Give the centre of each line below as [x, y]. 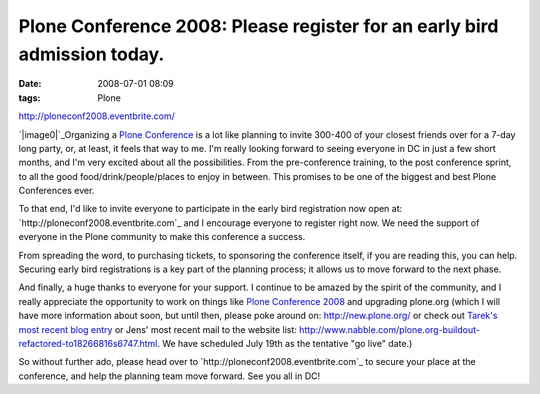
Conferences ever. [56, 191]
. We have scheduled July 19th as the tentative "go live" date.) [284, 343]
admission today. [91, 54]
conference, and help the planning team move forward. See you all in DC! [169, 376]
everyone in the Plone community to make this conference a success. [162, 237]
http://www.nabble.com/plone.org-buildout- [389, 329]
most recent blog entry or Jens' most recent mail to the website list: [157, 329]
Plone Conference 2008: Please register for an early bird [258, 26]
